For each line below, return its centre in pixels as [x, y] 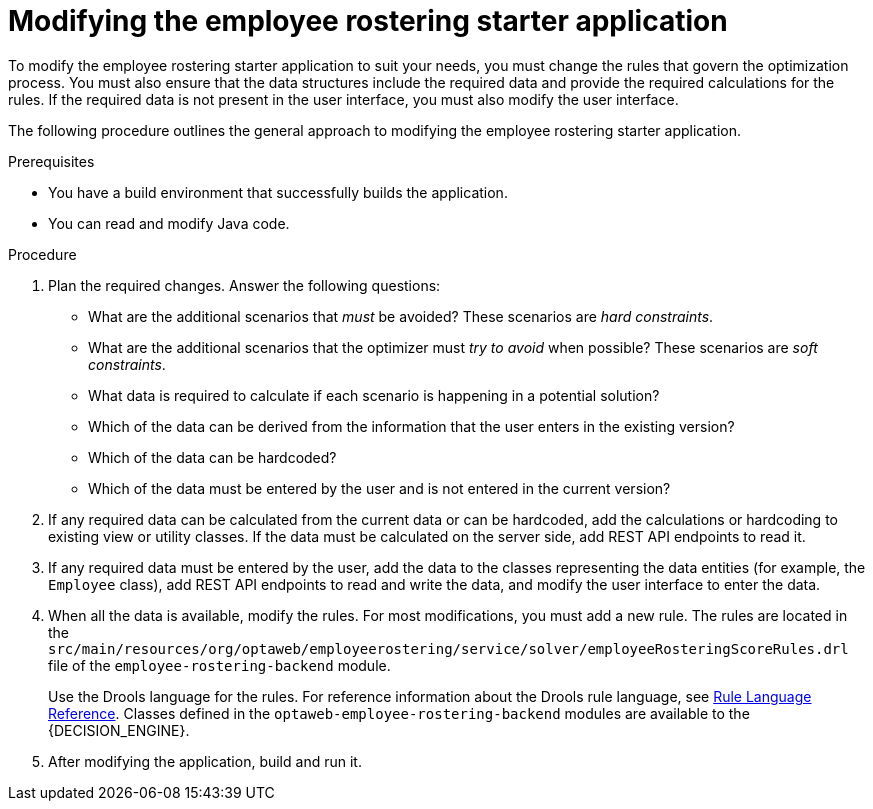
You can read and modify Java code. [169, 223]
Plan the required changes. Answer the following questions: [244, 285]
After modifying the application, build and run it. [205, 761]
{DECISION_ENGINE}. [119, 730]
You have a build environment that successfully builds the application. [278, 192]
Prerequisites [51, 161]
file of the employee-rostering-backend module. [219, 665]
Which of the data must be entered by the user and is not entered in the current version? [379, 488]
